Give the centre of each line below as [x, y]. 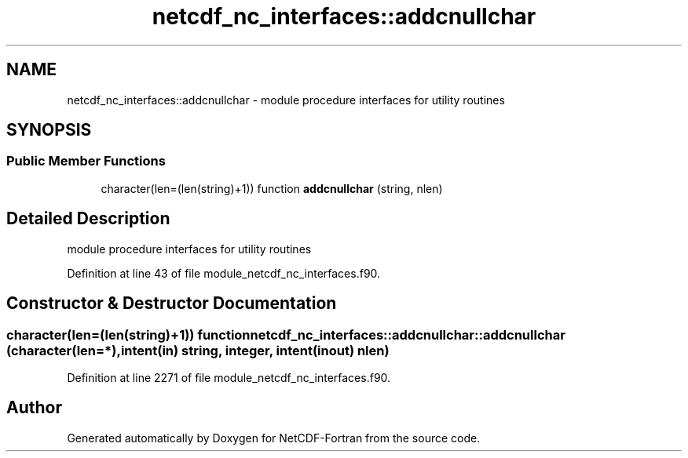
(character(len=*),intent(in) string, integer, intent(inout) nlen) [198, 350]
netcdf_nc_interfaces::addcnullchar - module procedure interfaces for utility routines [286, 100]
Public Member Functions [86, 161]
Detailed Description [88, 219]
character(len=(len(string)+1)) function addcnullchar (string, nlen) [272, 188]
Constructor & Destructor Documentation [172, 304]
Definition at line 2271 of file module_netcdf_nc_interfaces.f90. [229, 377]
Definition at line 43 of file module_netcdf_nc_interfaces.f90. [224, 273]
